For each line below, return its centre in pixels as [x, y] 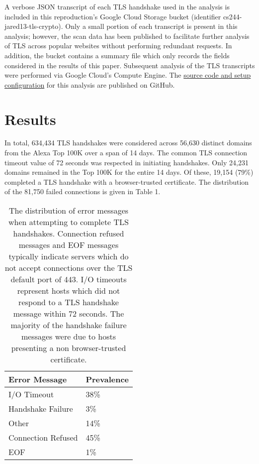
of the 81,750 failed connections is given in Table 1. [83, 191]
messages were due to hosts [69, 337]
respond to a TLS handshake [69, 302]
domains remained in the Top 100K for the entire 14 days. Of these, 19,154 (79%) [129, 172]
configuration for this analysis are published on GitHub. [90, 84]
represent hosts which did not [69, 291]
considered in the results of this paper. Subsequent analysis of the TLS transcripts [130, 65]
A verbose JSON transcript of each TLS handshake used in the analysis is [117, 6]
